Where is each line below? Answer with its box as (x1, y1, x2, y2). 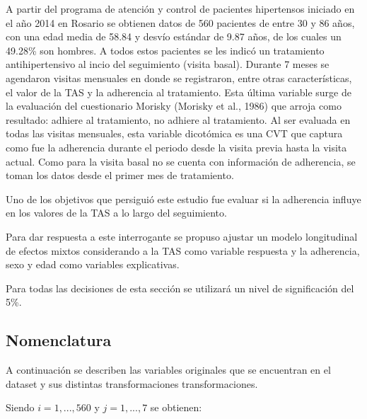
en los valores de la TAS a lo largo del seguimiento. (6, 205, 227, 220)
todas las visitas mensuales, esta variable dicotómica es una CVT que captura (6, 126, 343, 141)
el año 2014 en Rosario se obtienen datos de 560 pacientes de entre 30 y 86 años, (6, 15, 355, 30)
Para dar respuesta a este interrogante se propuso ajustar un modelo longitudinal (6, 229, 358, 243)
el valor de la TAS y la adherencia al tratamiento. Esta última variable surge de (6, 84, 351, 99)
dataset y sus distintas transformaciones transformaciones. (6, 376, 258, 391)
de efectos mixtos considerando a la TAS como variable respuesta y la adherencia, (6, 243, 360, 258)
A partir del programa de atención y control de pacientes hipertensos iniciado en (6, 1, 355, 16)
